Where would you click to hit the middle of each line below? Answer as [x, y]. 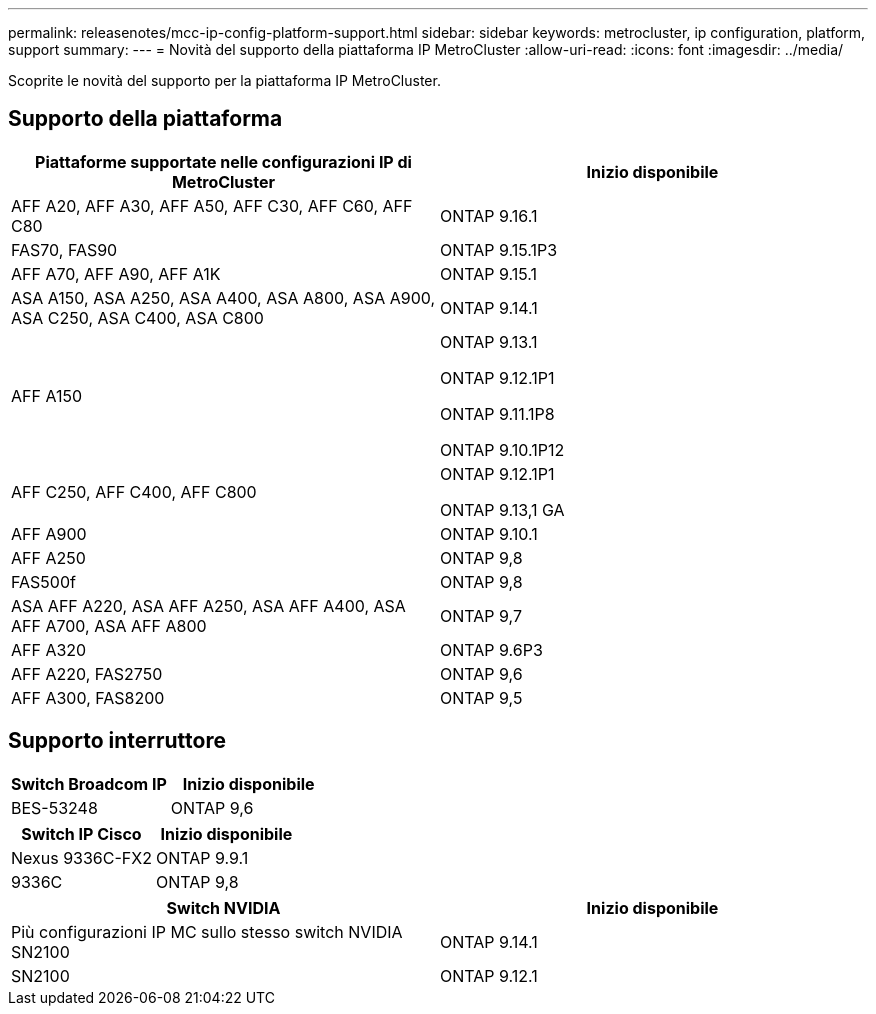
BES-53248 [54, 807]
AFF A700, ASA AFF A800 [109, 625]
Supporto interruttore [117, 741]
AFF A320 [49, 649]
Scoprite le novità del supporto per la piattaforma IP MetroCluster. [224, 80]
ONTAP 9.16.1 [489, 215]
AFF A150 [47, 395]
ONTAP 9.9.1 [202, 857]
